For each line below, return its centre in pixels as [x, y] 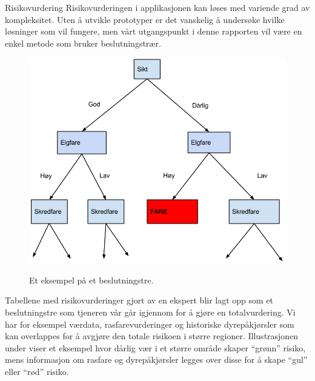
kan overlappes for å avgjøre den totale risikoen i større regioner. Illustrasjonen [152, 336]
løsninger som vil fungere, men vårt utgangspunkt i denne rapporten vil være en [154, 31]
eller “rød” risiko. [37, 371]
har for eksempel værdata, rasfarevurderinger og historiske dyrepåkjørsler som [150, 324]
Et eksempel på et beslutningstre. [91, 280]
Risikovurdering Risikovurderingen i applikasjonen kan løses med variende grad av [157, 7]
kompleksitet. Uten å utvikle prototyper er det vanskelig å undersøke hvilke [145, 19]
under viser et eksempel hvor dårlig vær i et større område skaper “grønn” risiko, [155, 347]
